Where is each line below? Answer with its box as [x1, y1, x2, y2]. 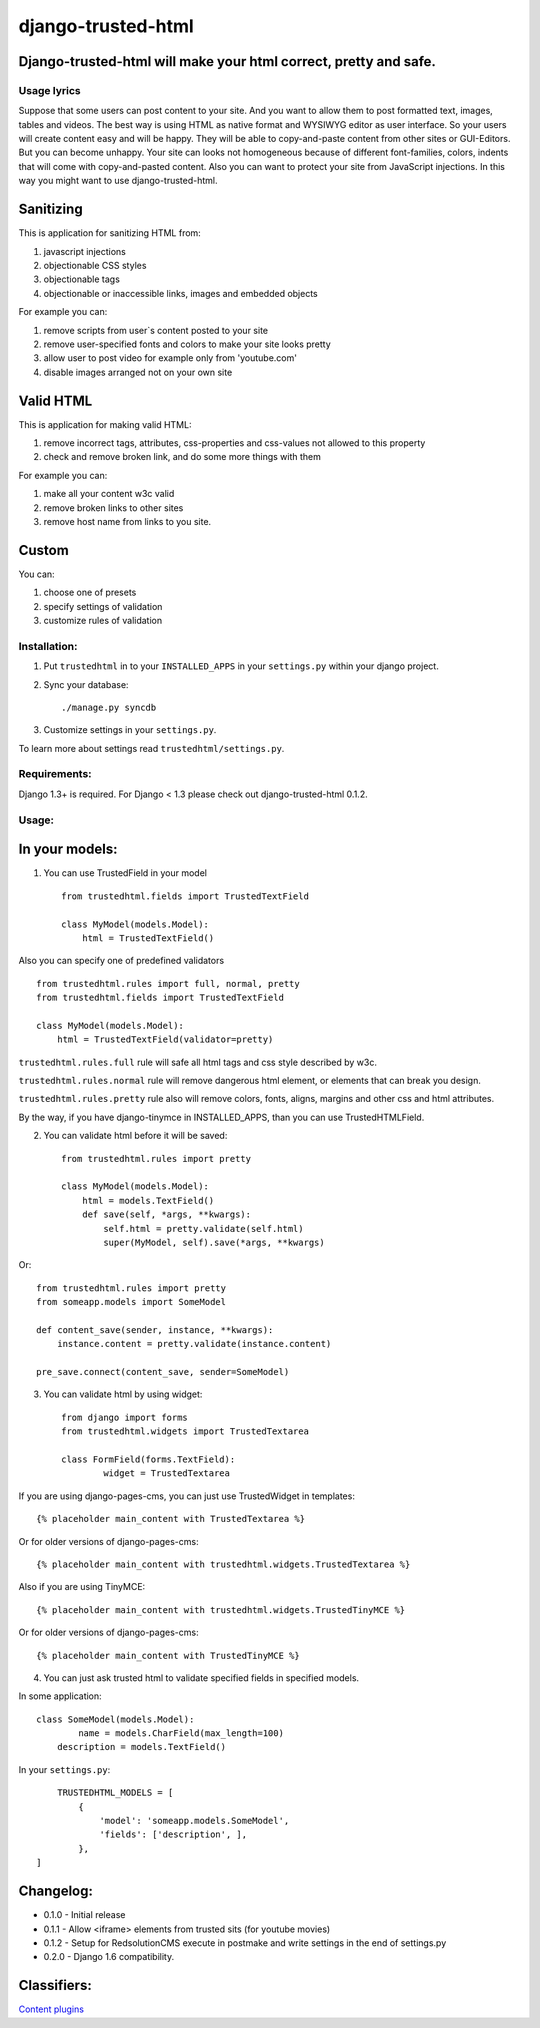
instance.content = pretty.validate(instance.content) [56, 1338, 332, 1350]
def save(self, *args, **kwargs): [81, 1209, 252, 1220]
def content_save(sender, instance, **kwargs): [36, 1324, 274, 1335]
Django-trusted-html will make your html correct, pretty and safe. [18, 53, 437, 70]
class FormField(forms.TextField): [61, 1454, 236, 1465]
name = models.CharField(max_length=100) [78, 1728, 285, 1739]
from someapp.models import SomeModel [36, 1296, 227, 1308]
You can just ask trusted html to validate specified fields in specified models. [43, 1671, 360, 1684]
